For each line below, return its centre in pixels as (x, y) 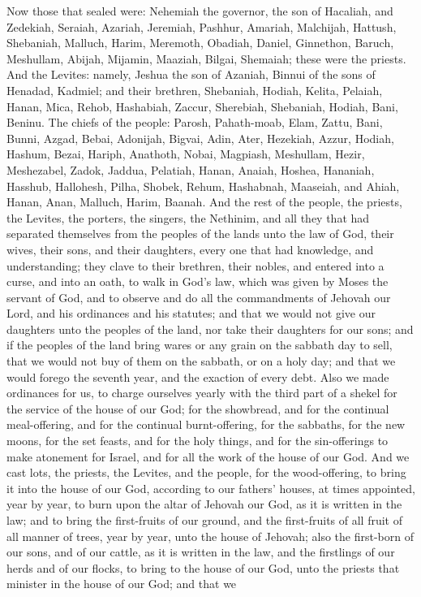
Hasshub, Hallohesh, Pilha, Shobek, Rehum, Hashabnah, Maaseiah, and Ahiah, (203, 186)
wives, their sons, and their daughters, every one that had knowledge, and (190, 249)
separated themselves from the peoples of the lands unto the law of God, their (200, 234)
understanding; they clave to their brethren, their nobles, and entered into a (195, 265)
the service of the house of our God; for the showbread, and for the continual (198, 408)
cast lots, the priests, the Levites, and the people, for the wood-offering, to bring (206, 472)
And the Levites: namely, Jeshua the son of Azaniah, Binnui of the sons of (191, 74)
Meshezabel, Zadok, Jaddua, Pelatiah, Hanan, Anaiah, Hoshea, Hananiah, (191, 169)
